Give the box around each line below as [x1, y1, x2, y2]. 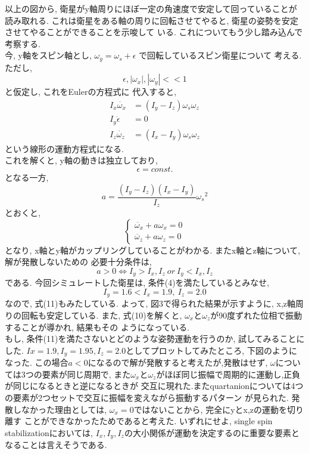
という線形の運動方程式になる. [5, 142, 124, 155]
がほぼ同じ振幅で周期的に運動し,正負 [156, 367, 301, 380]
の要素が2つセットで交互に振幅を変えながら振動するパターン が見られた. [5, 391, 289, 403]
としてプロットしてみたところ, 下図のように [126, 344, 297, 356]
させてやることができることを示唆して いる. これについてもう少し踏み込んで [5, 26, 303, 38]
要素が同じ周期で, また [42, 367, 131, 380]
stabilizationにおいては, [5, 426, 93, 438]
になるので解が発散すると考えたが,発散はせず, [88, 356, 268, 369]
